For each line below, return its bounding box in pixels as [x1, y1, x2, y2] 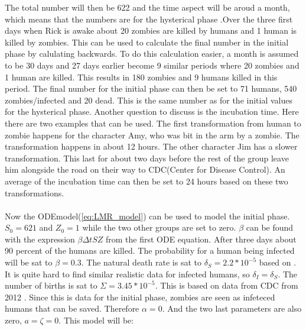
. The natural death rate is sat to [81, 256, 201, 268]
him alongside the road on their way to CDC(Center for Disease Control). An [5, 163, 285, 176]
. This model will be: [58, 314, 134, 326]
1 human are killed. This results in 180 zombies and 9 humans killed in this [5, 70, 278, 83]
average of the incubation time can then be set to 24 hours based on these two [5, 174, 288, 187]
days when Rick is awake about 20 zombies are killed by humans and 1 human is [5, 24, 297, 37]
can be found [246, 221, 294, 234]
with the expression [5, 232, 75, 245]
